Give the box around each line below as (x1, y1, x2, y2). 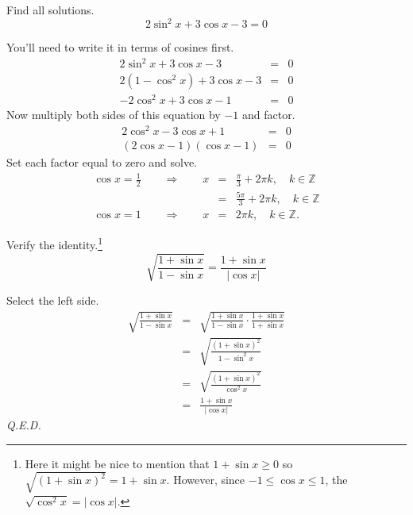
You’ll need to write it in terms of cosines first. (6, 39, 234, 56)
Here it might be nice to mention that (25, 455, 210, 471)
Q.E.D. (6, 416, 41, 432)
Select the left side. (6, 291, 99, 308)
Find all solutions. (6, 2, 95, 17)
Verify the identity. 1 (6, 234, 103, 253)
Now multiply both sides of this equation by (6, 106, 221, 123)
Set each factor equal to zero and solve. (6, 154, 198, 171)
